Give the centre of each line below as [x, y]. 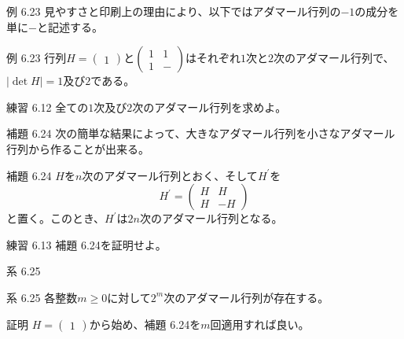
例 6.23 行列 [37, 58]
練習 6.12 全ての [48, 107]
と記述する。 [70, 26]
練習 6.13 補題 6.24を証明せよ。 [86, 244]
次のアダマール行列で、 [334, 58]
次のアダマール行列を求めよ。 [209, 107]
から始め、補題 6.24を [145, 324]
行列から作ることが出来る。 [78, 148]
